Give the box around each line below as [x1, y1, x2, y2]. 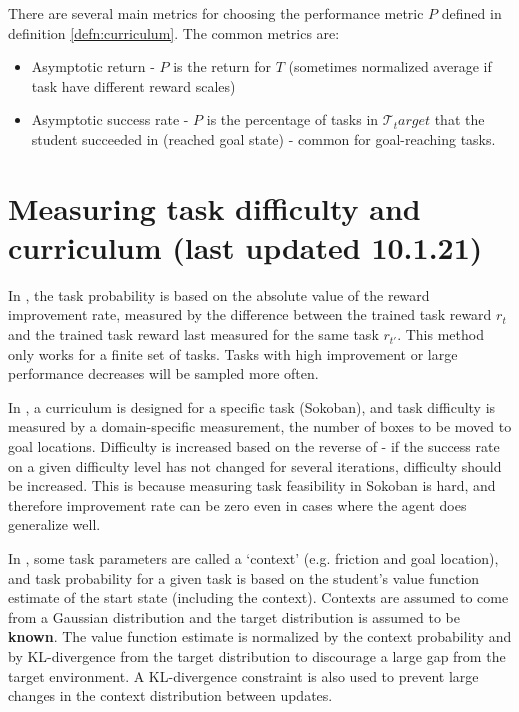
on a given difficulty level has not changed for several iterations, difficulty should [8, 455, 502, 476]
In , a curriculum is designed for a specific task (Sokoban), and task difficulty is [8, 396, 496, 417]
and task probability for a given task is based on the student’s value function [8, 567, 480, 588]
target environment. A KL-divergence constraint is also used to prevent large [8, 665, 479, 686]
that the [434, 109, 485, 130]
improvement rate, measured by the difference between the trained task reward [8, 304, 492, 325]
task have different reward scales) [31, 75, 236, 96]
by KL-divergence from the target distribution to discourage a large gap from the [8, 645, 506, 666]
